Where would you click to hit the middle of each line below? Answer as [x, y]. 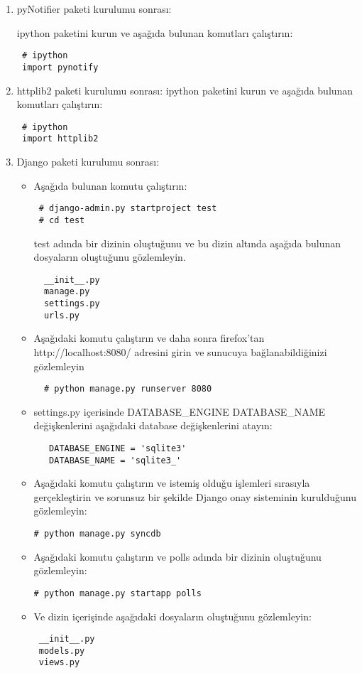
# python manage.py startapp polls [117, 593]
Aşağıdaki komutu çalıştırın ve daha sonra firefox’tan [149, 338]
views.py [59, 663]
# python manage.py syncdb [97, 534]
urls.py [62, 315]
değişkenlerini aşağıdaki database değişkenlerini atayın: [153, 425]
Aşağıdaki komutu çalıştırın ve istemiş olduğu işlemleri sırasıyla [172, 483]
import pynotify [60, 67]
